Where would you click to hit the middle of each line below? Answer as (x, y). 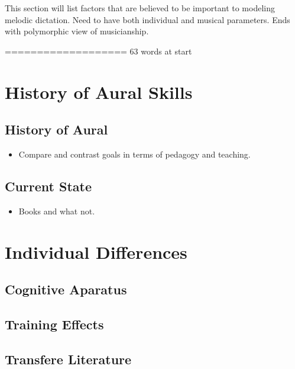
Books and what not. (57, 211)
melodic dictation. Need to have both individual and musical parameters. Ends (147, 19)
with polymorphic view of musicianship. (77, 31)
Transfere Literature (68, 359)
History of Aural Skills (99, 92)
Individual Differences (96, 251)
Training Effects (54, 324)
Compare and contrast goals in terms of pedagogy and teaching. (134, 154)
